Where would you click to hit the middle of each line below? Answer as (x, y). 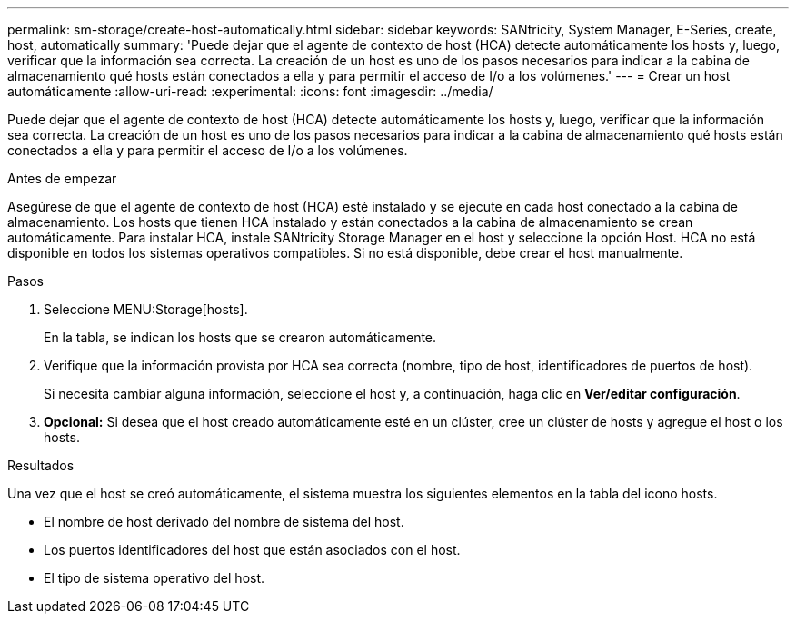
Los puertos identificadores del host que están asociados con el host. (252, 550)
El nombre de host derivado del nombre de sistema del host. (224, 522)
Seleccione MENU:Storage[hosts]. (146, 309)
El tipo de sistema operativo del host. (154, 578)
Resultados (41, 465)
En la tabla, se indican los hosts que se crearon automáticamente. (240, 337)
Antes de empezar (62, 178)
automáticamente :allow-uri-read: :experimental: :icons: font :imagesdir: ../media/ (250, 91)
